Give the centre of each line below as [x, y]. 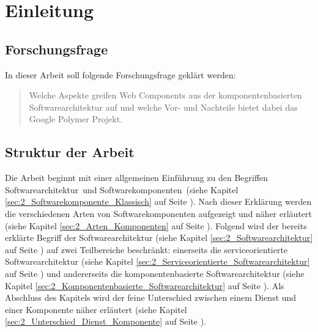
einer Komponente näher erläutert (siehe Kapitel [96, 309]
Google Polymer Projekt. [76, 119]
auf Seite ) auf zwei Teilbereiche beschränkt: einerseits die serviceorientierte [146, 249]
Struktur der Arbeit [70, 152]
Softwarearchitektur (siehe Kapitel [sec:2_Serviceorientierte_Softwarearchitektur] [157, 261]
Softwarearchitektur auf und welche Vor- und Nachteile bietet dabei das [163, 107]
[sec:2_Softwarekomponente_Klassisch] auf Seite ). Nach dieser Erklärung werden [158, 201]
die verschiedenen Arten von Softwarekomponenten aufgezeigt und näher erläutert [158, 213]
